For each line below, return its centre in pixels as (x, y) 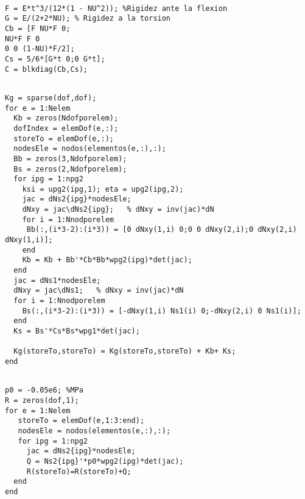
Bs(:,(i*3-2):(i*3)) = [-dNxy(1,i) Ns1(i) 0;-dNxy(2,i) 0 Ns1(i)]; (162, 311)
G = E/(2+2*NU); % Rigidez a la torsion (88, 19)
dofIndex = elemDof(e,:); (66, 128)
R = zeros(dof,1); (42, 400)
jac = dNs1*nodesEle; (57, 280)
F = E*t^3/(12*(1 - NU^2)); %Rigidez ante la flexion (116, 8)
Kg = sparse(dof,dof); (51, 98)
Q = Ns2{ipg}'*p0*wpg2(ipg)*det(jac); (105, 461)
